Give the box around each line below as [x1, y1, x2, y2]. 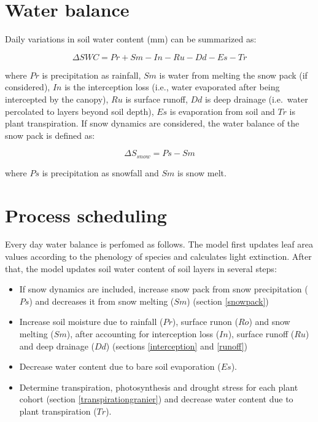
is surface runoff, [125, 92, 188, 105]
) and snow [249, 315, 290, 328]
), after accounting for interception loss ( [66, 327, 220, 340]
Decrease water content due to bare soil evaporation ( [19, 360, 221, 373]
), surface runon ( [172, 315, 238, 328]
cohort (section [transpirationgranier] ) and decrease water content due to [19, 393, 293, 405]
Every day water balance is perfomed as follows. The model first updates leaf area [5, 238, 314, 251]
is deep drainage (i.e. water [204, 92, 308, 105]
